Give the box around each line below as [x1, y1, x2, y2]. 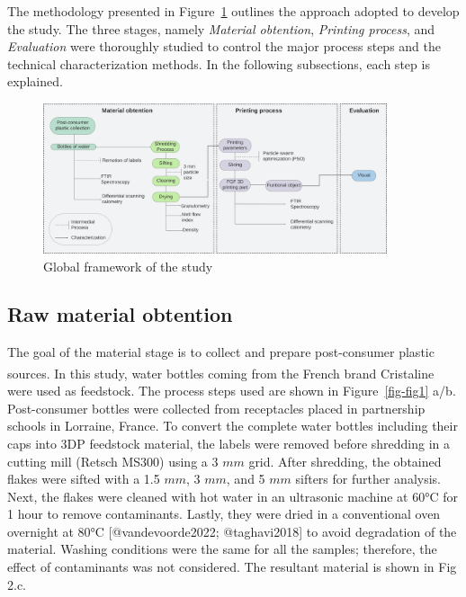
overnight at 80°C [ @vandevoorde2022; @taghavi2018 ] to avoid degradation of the [7, 521, 457, 540]
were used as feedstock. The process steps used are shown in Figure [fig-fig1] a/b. [7, 381, 456, 400]
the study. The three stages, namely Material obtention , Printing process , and [7, 19, 435, 38]
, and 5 [226, 469, 265, 488]
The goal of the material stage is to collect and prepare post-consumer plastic [7, 343, 435, 361]
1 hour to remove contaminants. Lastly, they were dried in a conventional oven [7, 504, 441, 523]
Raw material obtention [7, 300, 233, 328]
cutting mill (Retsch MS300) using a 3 [7, 451, 219, 470]
